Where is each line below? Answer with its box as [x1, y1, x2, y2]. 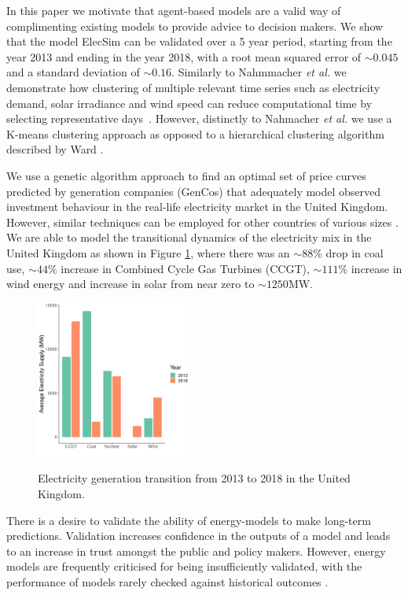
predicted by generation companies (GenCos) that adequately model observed [6, 183, 381, 199]
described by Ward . [6, 141, 104, 157]
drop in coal [325, 244, 384, 261]
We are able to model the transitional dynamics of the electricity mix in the [6, 229, 372, 246]
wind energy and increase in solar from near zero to [6, 275, 255, 292]
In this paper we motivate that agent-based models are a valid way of [6, 2, 341, 18]
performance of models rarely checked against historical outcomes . [6, 573, 329, 589]
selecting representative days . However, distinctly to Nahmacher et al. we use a [6, 110, 392, 127]
